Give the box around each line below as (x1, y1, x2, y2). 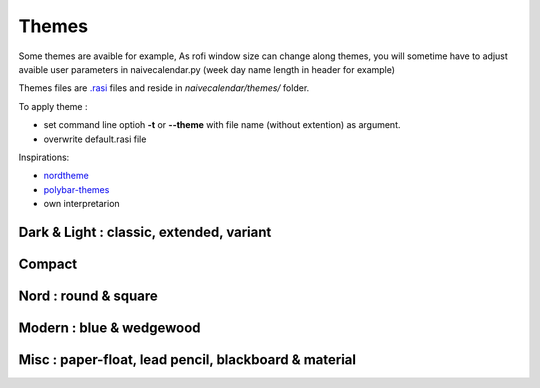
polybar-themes (43, 183, 110, 195)
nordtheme (43, 170, 89, 182)
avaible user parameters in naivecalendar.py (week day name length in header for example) (18, 63, 395, 75)
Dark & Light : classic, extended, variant (18, 223, 272, 240)
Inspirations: (18, 151, 70, 163)
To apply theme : (18, 100, 88, 112)
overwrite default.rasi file (43, 133, 147, 145)
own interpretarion (43, 198, 120, 210)
